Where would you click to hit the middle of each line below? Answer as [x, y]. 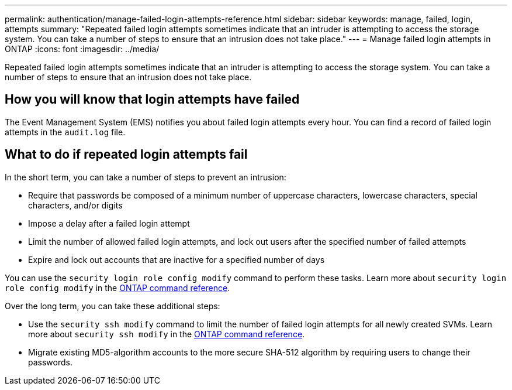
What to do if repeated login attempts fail [126, 155]
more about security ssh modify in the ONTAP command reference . [167, 334]
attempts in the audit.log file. [65, 132]
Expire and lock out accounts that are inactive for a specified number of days [177, 259]
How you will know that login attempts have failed [152, 100]
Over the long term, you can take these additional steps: [113, 306]
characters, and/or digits [75, 205]
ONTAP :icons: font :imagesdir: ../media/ [82, 49]
